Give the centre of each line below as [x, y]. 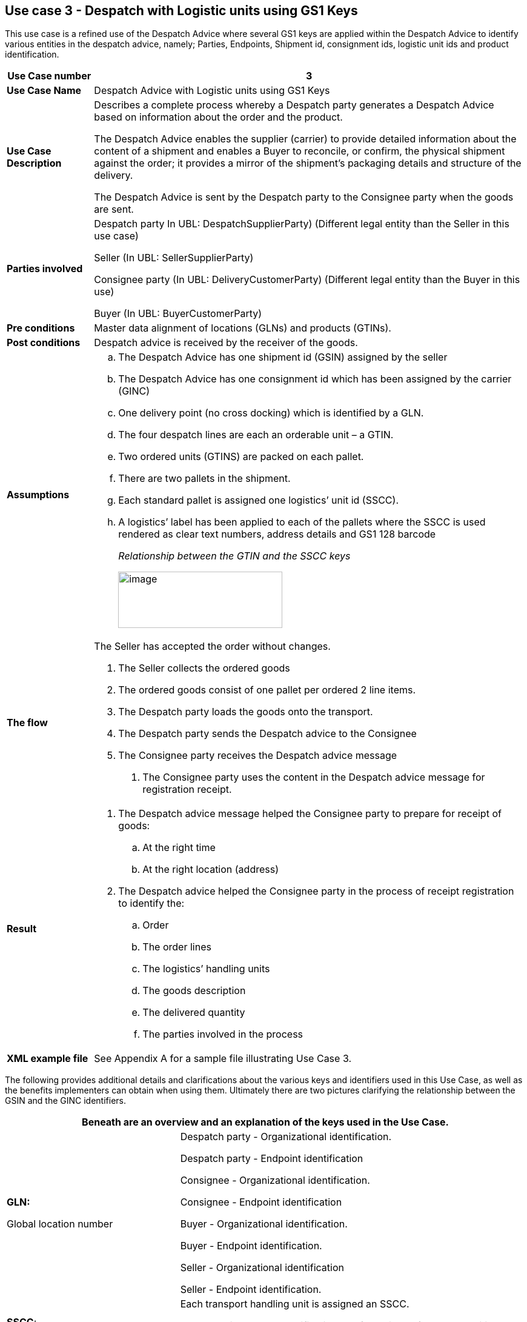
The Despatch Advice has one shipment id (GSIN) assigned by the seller [283, 357]
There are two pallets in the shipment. [204, 479]
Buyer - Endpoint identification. [251, 1246]
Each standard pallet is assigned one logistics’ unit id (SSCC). [258, 500]
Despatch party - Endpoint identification [272, 1159]
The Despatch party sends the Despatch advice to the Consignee [267, 734]
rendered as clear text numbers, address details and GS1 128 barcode [277, 534]
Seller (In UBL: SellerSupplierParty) [174, 258]
